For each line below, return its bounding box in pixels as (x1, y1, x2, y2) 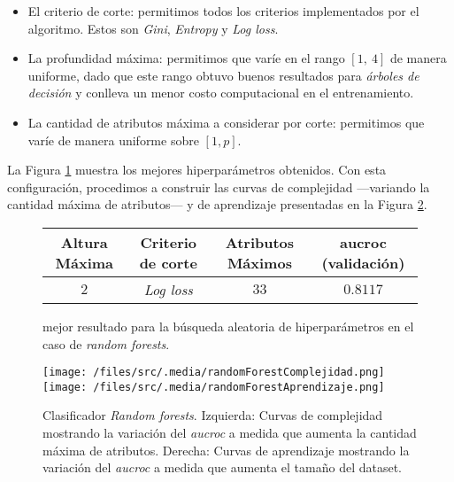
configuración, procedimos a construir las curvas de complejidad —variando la (7, 177, 430, 196)
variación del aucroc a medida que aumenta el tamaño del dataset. (42, 458, 403, 477)
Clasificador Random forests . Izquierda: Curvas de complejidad (42, 406, 383, 424)
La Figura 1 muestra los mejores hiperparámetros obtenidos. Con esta (7, 160, 387, 179)
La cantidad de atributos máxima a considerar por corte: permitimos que (27, 113, 425, 131)
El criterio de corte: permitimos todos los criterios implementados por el (27, 2, 419, 19)
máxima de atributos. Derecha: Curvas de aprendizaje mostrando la (42, 440, 410, 459)
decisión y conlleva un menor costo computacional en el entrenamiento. (27, 83, 414, 102)
